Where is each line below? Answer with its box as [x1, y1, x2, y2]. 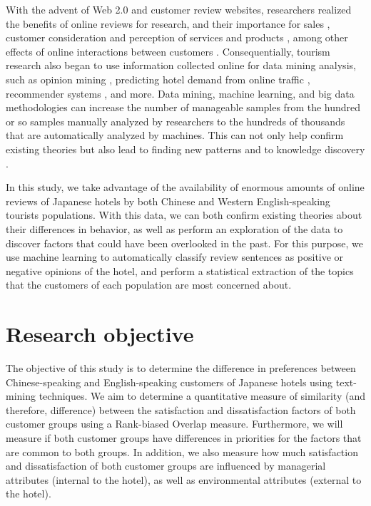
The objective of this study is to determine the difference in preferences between [6, 361, 356, 375]
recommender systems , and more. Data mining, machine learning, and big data [6, 86, 355, 100]
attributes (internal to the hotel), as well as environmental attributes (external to [6, 472, 362, 487]
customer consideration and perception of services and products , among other [6, 30, 348, 45]
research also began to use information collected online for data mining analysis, [6, 58, 356, 73]
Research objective [6, 319, 194, 348]
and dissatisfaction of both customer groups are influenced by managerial [6, 458, 326, 473]
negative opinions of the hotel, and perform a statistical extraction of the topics [6, 263, 354, 278]
